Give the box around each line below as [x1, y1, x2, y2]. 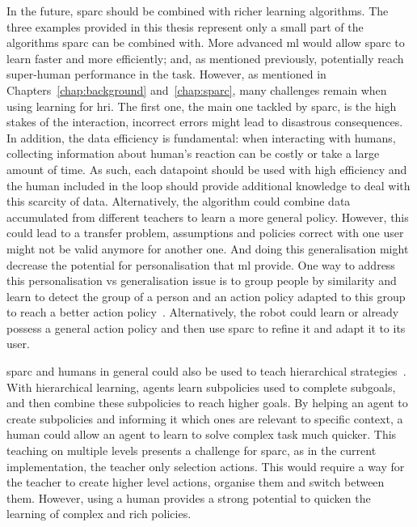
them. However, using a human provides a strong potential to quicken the [6, 489, 371, 506]
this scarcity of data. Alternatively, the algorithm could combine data [6, 193, 351, 210]
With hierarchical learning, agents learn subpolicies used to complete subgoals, [6, 378, 396, 395]
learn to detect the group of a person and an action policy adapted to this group [6, 287, 406, 304]
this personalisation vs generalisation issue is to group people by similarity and [6, 272, 397, 289]
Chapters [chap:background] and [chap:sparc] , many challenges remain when [6, 81, 387, 98]
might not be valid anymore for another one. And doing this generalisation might [6, 240, 409, 257]
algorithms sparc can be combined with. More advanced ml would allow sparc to [6, 34, 405, 51]
